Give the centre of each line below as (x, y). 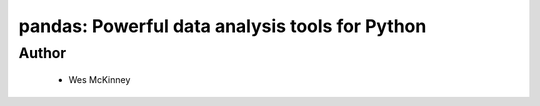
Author (42, 53)
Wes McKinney (99, 80)
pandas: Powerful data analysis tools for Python (222, 26)
